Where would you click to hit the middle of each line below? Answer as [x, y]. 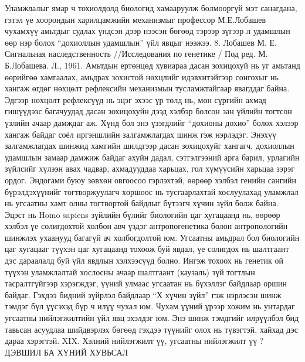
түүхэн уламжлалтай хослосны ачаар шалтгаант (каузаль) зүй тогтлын [130, 271]
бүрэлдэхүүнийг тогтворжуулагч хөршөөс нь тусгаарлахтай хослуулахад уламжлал [152, 191]
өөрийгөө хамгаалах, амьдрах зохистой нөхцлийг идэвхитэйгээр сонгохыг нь [142, 76]
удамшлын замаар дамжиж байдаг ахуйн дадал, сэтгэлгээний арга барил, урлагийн [152, 157]
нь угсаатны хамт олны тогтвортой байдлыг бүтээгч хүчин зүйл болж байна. [142, 203]
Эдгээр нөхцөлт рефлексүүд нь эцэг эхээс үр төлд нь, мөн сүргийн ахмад [135, 99]
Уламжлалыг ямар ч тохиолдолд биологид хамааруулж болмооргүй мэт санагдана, [151, 8]
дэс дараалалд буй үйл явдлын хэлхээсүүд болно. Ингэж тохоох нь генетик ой [144, 260]
